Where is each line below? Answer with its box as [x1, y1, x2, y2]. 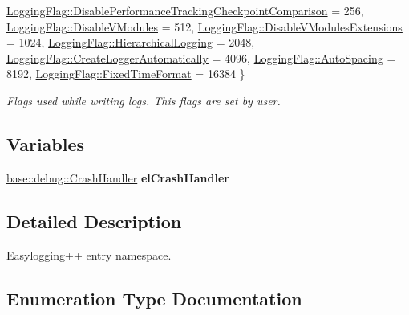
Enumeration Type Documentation [6, 285, 302, 310]
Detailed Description [6, 208, 182, 233]
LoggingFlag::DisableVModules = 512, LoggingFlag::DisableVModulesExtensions [6, 18, 403, 35]
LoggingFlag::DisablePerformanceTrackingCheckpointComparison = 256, [6, 2, 364, 18]
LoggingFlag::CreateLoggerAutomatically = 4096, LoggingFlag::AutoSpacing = [6, 49, 396, 66]
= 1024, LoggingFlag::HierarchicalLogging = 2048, [6, 34, 255, 51]
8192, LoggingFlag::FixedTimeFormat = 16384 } [6, 65, 245, 82]
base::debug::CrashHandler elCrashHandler [6, 169, 229, 186]
